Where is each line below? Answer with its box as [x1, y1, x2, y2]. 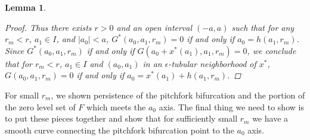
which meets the [86, 100, 146, 113]
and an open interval [116, 21, 193, 33]
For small [5, 88, 39, 101]
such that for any [231, 21, 294, 33]
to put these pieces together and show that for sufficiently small [5, 112, 238, 125]
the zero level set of [5, 100, 76, 113]
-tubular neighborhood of [168, 57, 256, 69]
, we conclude [247, 44, 296, 56]
